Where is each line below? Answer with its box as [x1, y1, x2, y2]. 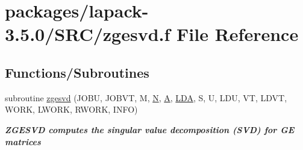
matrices [5, 135, 41, 148]
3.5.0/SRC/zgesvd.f [5, 22, 170, 46]
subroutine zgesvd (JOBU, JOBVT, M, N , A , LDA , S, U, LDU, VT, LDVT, [5, 91, 287, 104]
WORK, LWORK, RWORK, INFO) [5, 103, 138, 116]
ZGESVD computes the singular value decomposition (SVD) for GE [5, 123, 295, 136]
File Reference [176, 22, 299, 46]
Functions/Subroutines [5, 63, 149, 81]
